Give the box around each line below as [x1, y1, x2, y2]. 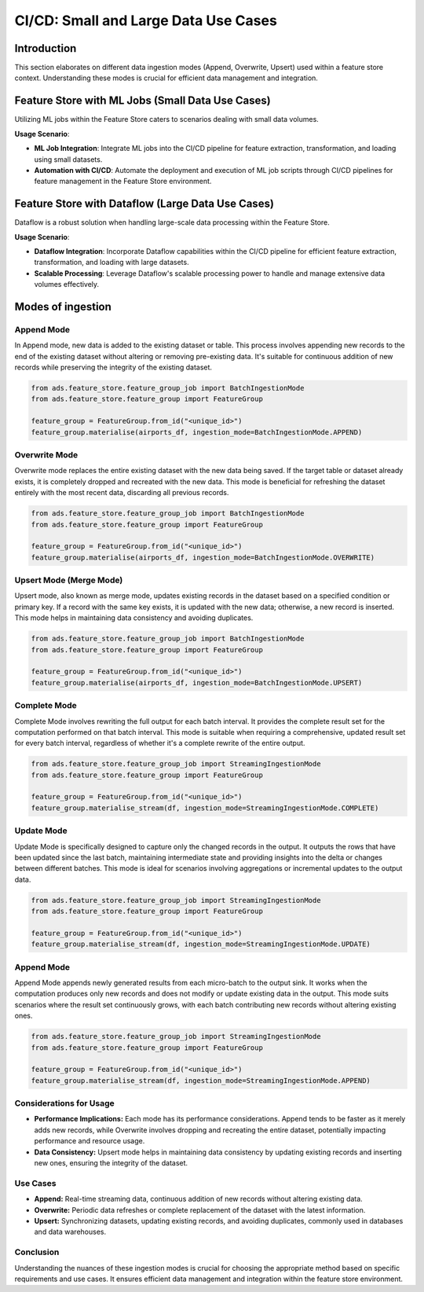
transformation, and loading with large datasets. [34, 258, 189, 267]
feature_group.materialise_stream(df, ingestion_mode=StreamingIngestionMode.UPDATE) [31, 940, 371, 949]
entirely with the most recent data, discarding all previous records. [14, 488, 229, 497]
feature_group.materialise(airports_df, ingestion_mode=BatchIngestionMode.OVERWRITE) [31, 552, 375, 562]
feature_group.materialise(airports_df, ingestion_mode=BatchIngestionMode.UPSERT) [31, 678, 363, 687]
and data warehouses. [34, 1227, 106, 1237]
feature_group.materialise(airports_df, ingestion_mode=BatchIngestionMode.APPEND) [31, 428, 363, 436]
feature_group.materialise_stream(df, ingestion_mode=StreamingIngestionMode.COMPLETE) [31, 803, 379, 813]
